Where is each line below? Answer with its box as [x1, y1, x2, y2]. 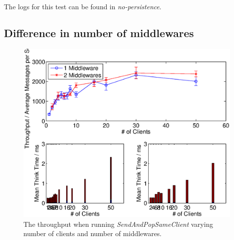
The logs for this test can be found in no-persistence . [4, 1, 161, 11]
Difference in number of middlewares [4, 25, 194, 40]
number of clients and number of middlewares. [23, 228, 162, 239]
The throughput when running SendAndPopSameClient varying [23, 219, 213, 229]
